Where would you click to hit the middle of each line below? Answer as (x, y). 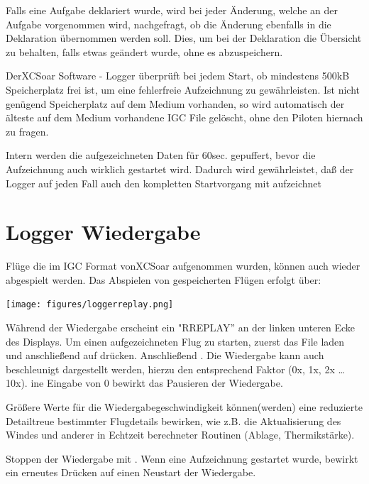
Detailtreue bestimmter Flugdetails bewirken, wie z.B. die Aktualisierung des (174, 420)
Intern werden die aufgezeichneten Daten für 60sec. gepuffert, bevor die (161, 155)
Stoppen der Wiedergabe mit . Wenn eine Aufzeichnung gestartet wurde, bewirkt (182, 458)
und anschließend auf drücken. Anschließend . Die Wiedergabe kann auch (165, 355)
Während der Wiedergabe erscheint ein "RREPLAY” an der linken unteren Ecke (181, 328)
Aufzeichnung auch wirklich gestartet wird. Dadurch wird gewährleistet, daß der (180, 169)
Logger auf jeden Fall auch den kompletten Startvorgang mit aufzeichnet (164, 183)
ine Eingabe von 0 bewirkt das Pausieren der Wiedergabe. (157, 383)
